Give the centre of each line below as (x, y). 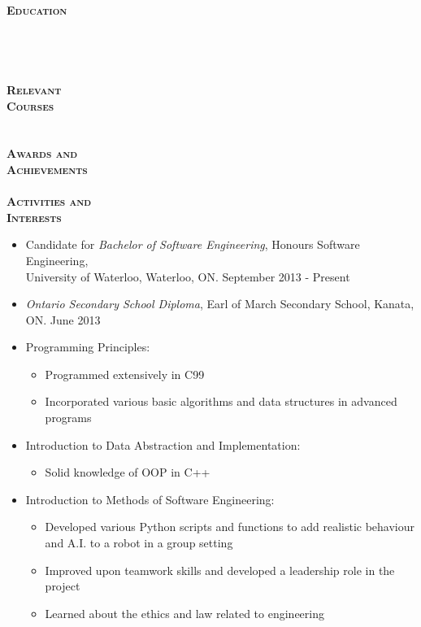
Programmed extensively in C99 (125, 374)
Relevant (34, 89)
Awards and (42, 153)
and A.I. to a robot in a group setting (139, 543)
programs (68, 418)
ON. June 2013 (63, 319)
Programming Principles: (88, 347)
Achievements (47, 169)
